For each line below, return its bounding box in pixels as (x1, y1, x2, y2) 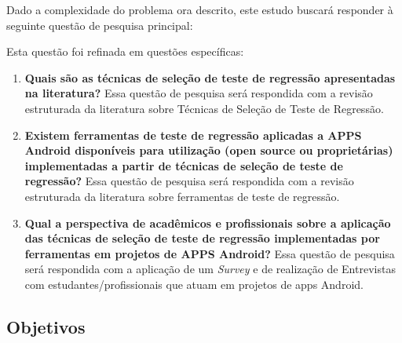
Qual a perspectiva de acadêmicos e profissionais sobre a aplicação (24, 214, 391, 231)
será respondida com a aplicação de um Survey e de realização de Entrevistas (24, 261, 396, 277)
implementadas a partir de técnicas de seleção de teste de (24, 157, 343, 173)
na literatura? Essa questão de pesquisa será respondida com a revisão (24, 85, 373, 101)
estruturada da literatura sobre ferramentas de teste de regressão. (24, 188, 340, 204)
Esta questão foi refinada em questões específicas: (6, 43, 244, 60)
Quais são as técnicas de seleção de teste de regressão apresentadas (24, 69, 396, 86)
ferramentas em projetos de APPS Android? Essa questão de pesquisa (24, 245, 395, 261)
